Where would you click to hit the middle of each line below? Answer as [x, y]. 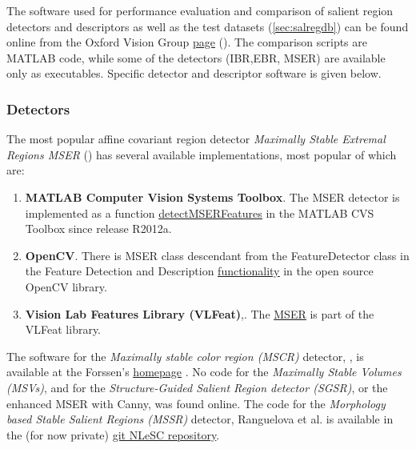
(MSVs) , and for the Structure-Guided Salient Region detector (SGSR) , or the [197, 387]
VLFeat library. [63, 329]
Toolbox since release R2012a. [98, 229]
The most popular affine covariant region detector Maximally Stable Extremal [196, 139]
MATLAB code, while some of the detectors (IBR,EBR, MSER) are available [196, 57]
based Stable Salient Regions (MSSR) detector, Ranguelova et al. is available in [200, 419]
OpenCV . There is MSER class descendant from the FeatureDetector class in [217, 255]
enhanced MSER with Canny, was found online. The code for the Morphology [196, 403]
